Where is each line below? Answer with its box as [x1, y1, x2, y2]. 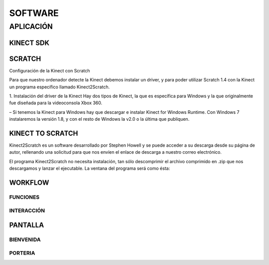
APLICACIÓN [9, 22, 53, 31]
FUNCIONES [9, 194, 40, 201]
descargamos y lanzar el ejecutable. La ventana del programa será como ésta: [9, 165, 170, 172]
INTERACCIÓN [9, 207, 45, 214]
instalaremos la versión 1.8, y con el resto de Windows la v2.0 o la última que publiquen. [9, 116, 190, 122]
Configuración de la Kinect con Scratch [9, 67, 90, 73]
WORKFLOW [9, 178, 49, 187]
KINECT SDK [9, 38, 50, 47]
